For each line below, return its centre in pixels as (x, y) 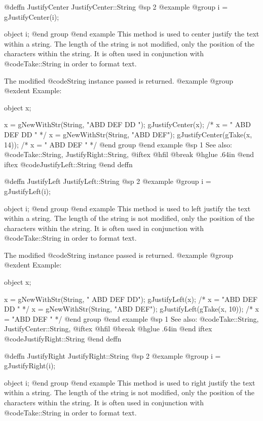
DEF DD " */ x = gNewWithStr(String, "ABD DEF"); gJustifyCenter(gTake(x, (128, 134)
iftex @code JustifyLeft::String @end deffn (68, 164)
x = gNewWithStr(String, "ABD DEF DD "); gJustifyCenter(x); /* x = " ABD (127, 124)
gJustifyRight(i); (30, 366)
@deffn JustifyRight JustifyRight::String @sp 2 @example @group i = (112, 355)
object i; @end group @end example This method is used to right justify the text (130, 382)
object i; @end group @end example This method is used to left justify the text (127, 208)
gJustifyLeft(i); (27, 191)
